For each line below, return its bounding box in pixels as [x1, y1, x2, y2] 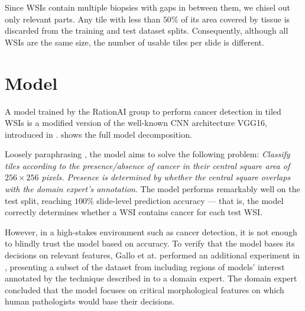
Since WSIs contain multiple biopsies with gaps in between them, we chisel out [5, 1, 290, 13]
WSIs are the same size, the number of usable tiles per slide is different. [5, 35, 264, 48]
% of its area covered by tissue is [171, 12, 290, 25]
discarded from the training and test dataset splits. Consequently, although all [5, 24, 288, 37]
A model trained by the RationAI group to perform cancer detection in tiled [5, 105, 281, 117]
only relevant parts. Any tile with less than [5, 12, 161, 25]
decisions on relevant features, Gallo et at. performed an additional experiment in [5, 249, 300, 261]
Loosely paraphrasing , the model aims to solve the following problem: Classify [5, 148, 290, 160]
